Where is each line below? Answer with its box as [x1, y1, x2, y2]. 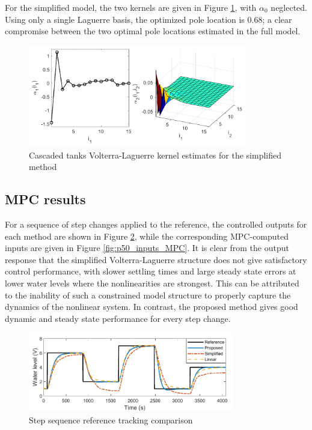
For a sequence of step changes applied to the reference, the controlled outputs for [5, 218, 307, 231]
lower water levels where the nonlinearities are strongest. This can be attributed [5, 277, 299, 289]
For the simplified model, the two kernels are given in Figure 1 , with [5, 1, 257, 13]
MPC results [5, 190, 86, 208]
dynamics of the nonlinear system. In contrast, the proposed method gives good [5, 300, 298, 313]
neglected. [271, 1, 308, 13]
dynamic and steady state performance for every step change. [5, 312, 231, 324]
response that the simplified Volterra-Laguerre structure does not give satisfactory [5, 253, 307, 265]
